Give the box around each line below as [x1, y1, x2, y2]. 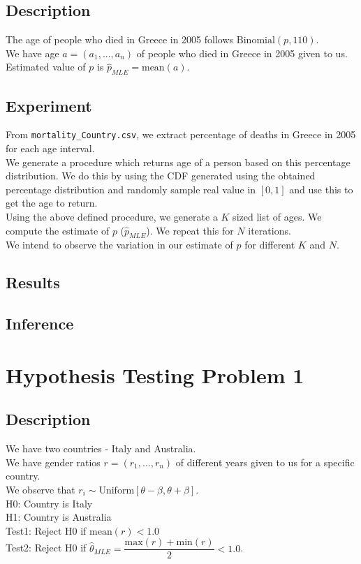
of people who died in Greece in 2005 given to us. [136, 45, 348, 60]
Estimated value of [6, 59, 86, 74]
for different [244, 237, 295, 252]
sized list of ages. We [233, 209, 322, 224]
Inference [6, 313, 74, 334]
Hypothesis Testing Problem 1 [6, 360, 304, 389]
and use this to [289, 181, 353, 196]
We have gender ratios [6, 454, 101, 469]
